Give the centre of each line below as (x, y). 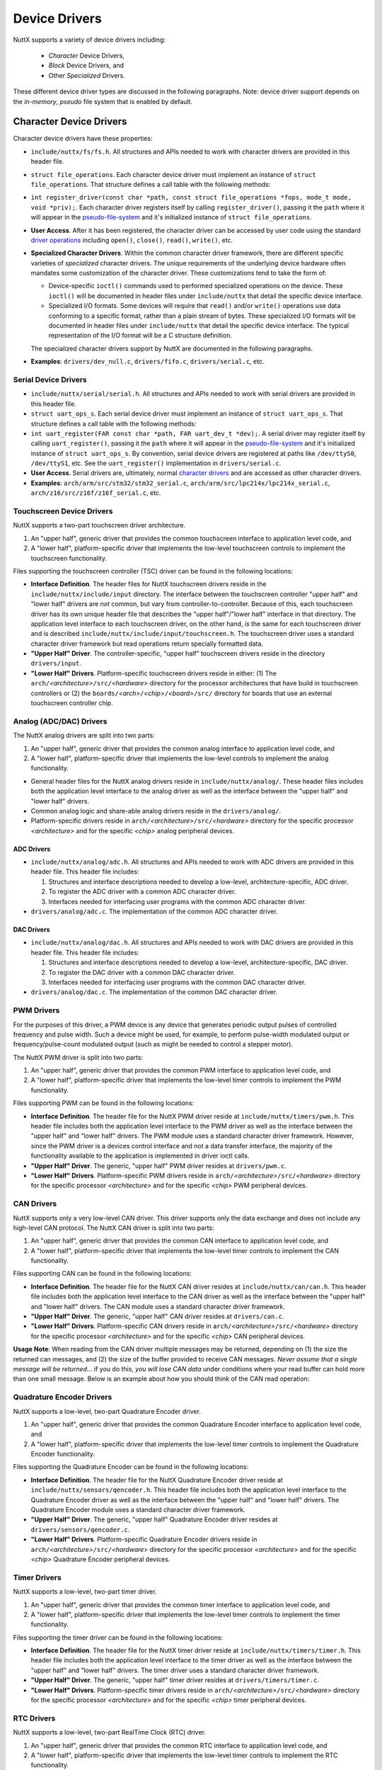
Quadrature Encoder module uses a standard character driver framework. (138, 1510)
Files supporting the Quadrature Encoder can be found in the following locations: (131, 1467)
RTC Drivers (34, 1718)
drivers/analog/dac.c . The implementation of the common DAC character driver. (154, 992)
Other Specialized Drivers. (87, 75)
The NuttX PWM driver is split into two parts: (78, 1057)
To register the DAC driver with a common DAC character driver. (142, 972)
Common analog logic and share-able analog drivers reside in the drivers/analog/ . (156, 811)
